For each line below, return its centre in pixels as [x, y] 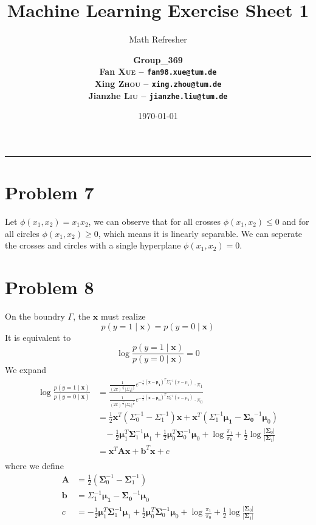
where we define [34, 465]
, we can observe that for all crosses [154, 221]
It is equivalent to [38, 337]
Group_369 [158, 59]
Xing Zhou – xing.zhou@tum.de [158, 83]
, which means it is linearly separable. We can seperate [200, 233]
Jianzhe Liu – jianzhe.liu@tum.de [158, 95]
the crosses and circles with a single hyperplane [93, 245]
